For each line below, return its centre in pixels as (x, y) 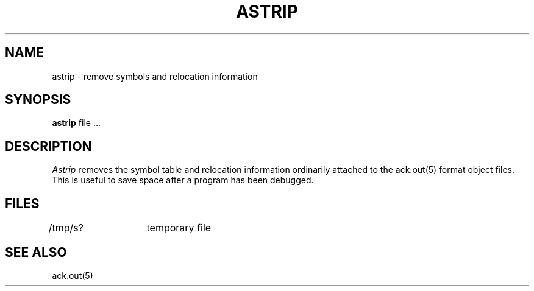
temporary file (179, 228)
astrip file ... (76, 123)
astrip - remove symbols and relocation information (155, 76)
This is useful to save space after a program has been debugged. (183, 180)
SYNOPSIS (38, 100)
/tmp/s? (66, 228)
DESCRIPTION (48, 146)
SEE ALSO (36, 252)
